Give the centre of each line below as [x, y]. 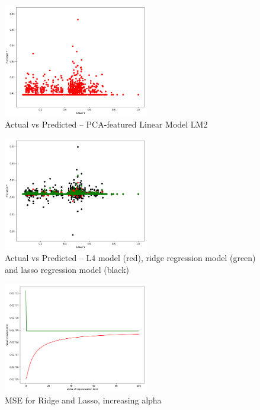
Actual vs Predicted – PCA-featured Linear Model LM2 [106, 124]
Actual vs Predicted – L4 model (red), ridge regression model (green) [130, 258]
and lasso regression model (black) [67, 269]
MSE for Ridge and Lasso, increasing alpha [83, 400]
